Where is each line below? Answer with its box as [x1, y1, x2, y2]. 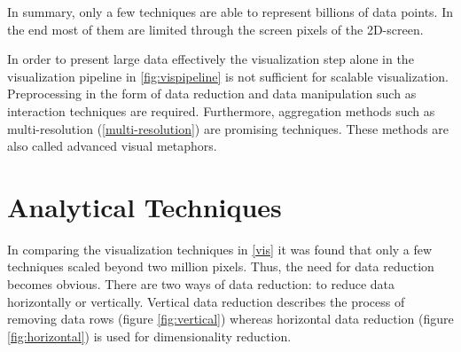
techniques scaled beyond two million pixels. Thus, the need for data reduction [7, 257, 434, 276]
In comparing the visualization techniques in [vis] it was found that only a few [7, 239, 433, 258]
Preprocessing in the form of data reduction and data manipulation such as [7, 84, 417, 103]
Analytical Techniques [7, 188, 282, 224]
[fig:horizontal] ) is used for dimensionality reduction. [7, 326, 292, 345]
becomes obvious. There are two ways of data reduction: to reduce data [7, 275, 395, 293]
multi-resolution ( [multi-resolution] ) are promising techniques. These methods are [7, 119, 449, 137]
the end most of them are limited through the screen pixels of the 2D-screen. [7, 20, 424, 38]
